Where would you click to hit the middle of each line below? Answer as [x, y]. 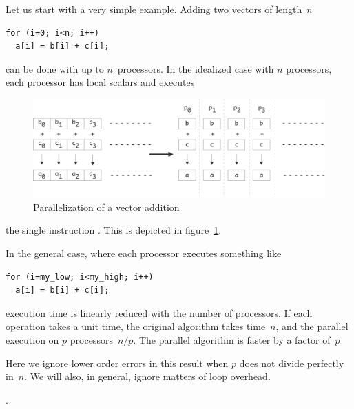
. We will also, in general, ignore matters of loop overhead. [147, 376]
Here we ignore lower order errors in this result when [117, 363]
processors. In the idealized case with [196, 68]
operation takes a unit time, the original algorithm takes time [136, 326]
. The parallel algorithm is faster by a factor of [232, 339]
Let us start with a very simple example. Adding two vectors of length [154, 9]
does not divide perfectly [292, 363]
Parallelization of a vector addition [106, 207]
